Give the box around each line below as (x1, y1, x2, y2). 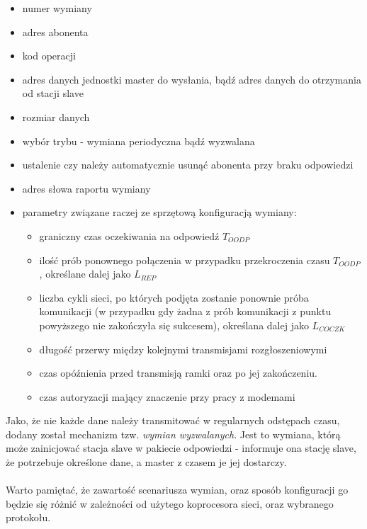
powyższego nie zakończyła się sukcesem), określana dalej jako (39, 317, 309, 332)
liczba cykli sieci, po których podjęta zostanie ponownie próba (39, 290, 309, 305)
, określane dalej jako (39, 266, 131, 281)
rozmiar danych (22, 109, 90, 124)
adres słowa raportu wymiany (22, 181, 151, 195)
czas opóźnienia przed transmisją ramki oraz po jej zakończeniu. (39, 365, 317, 380)
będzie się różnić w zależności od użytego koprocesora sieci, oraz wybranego (6, 496, 334, 511)
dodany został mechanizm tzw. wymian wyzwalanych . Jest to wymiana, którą (6, 426, 341, 441)
